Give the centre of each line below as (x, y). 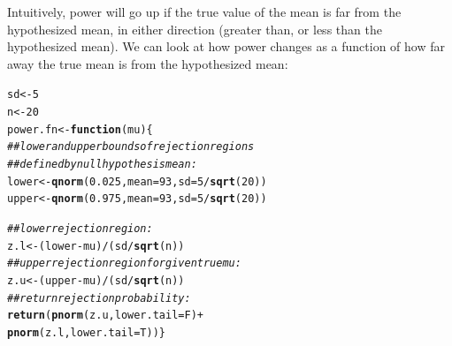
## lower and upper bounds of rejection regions (131, 147)
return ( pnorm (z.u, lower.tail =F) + (105, 316)
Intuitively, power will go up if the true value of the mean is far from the (204, 11)
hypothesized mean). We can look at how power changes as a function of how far (226, 46)
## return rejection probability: (99, 298)
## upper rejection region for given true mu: (124, 263)
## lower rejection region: (80, 228)
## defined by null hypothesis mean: (102, 164)
